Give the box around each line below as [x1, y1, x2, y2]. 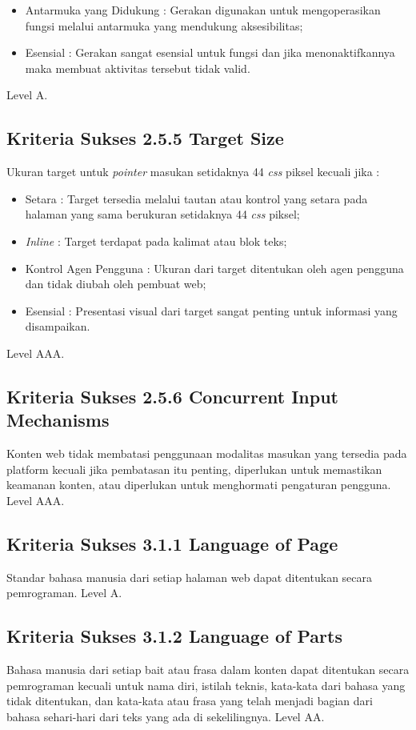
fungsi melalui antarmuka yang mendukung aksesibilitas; [25, 17, 303, 34]
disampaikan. [25, 318, 90, 335]
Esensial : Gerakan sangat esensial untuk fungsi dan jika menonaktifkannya [25, 44, 395, 61]
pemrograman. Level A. [6, 584, 122, 601]
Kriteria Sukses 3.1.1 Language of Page [6, 531, 338, 556]
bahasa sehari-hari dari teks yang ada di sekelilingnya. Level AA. [6, 708, 325, 724]
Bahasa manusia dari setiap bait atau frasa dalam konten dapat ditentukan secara [6, 661, 410, 678]
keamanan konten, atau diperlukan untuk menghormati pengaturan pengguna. [6, 476, 391, 493]
